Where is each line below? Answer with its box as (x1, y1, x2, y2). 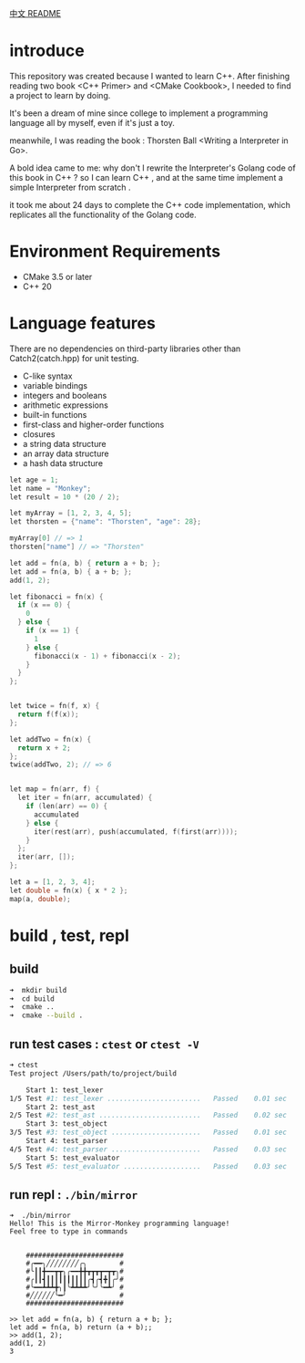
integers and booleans (22, 390, 107, 401)
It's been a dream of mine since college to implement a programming (9, 108, 269, 119)
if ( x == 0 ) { (17, 600, 71, 609)
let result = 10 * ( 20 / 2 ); (9, 492, 120, 502)
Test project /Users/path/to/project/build (9, 1068, 178, 1078)
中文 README (9, 8, 62, 18)
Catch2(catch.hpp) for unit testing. (9, 352, 139, 363)
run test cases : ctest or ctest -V (9, 1036, 199, 1052)
